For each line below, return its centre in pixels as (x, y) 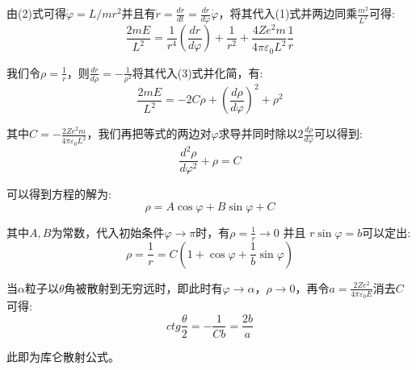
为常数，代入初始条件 (108, 232)
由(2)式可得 (36, 13)
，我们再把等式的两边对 (149, 133)
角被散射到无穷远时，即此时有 (143, 287)
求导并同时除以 (258, 133)
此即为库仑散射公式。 (63, 356)
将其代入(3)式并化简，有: (197, 72)
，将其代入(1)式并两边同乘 (288, 13)
